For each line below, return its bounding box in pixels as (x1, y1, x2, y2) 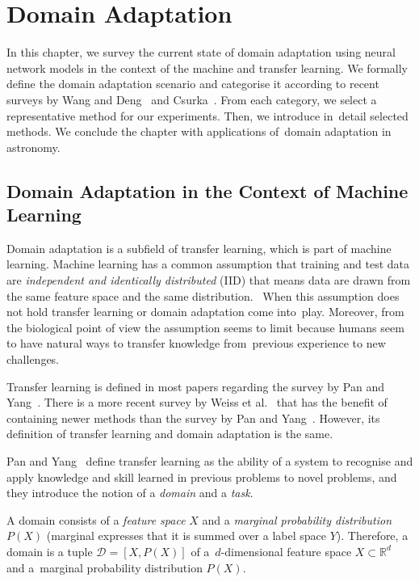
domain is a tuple (6, 542, 93, 559)
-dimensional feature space (220, 542, 352, 559)
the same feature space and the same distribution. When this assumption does (6, 287, 400, 304)
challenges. (6, 351, 60, 368)
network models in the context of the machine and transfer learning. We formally (6, 59, 408, 76)
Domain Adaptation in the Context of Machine (6, 178, 409, 203)
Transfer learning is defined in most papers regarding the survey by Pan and (6, 377, 384, 394)
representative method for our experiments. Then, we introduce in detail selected (6, 107, 409, 124)
